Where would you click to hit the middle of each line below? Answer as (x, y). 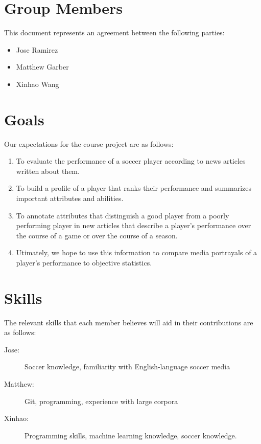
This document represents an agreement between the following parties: (114, 32)
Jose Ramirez (37, 49)
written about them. (48, 171)
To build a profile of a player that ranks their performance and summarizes (134, 188)
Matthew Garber (42, 67)
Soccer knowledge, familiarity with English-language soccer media (127, 367)
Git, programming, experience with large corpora (101, 401)
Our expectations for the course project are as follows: (89, 143)
